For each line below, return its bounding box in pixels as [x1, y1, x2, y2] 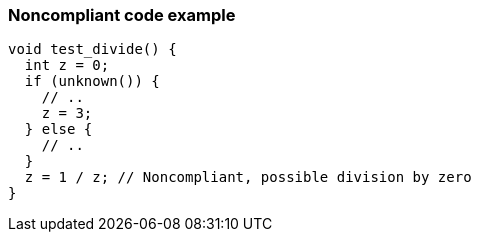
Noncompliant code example [8, 5, 236, 25]
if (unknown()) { [24, 73, 160, 90]
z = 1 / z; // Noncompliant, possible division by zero [24, 169, 472, 186]
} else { [24, 121, 93, 138]
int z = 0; [24, 57, 110, 74]
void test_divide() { [8, 41, 177, 58]
